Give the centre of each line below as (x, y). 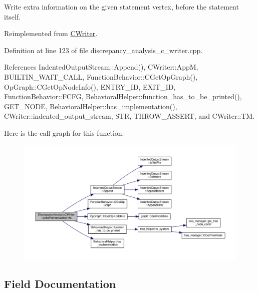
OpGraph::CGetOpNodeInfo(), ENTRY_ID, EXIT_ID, (90, 86)
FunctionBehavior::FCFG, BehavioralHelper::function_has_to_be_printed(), (123, 96)
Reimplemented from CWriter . (51, 33)
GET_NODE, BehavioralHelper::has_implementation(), (91, 106)
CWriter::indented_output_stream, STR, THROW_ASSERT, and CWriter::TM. (130, 116)
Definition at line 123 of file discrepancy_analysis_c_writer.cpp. (103, 50)
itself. (13, 16)
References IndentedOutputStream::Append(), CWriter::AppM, (101, 67)
